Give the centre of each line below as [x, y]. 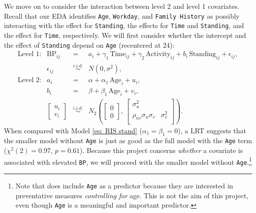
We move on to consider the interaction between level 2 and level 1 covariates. [122, 6]
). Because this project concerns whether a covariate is [161, 150]
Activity [158, 54]
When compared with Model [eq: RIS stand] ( [73, 130]
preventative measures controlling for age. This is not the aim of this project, [132, 195]
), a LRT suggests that [212, 130]
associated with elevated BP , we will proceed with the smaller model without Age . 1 [128, 161]
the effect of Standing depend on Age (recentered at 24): [89, 45]
